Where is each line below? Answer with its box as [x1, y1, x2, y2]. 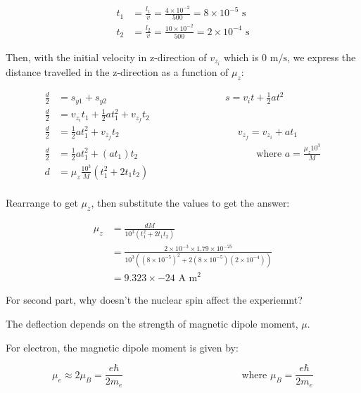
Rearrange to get [6, 195, 78, 210]
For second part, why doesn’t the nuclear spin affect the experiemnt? [6, 292, 303, 307]
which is [223, 49, 259, 64]
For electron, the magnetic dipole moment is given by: [6, 340, 239, 354]
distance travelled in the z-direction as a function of [6, 64, 229, 79]
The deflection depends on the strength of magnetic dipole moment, [6, 316, 298, 331]
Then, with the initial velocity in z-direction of [6, 49, 207, 64]
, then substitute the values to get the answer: [91, 195, 290, 210]
